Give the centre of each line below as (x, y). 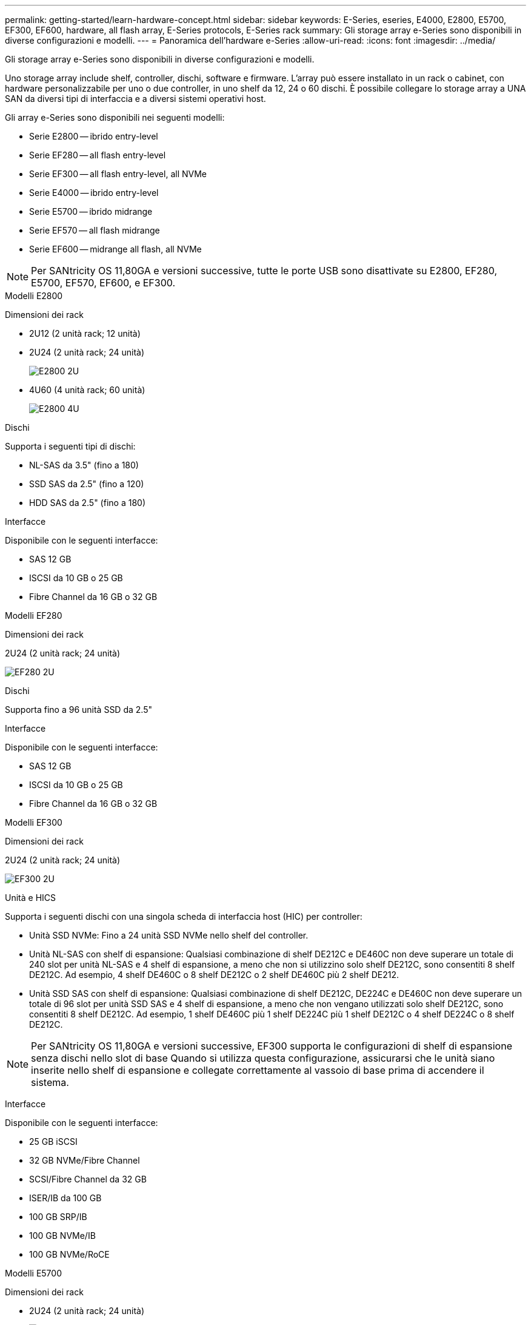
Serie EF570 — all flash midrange (95, 230)
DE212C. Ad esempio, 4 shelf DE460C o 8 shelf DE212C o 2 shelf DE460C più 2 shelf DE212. (214, 975)
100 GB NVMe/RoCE (69, 1254)
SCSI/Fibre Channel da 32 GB (88, 1179)
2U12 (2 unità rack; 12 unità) (85, 333)
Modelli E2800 (34, 296)
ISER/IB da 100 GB (65, 1198)
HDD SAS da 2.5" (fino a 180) (87, 503)
